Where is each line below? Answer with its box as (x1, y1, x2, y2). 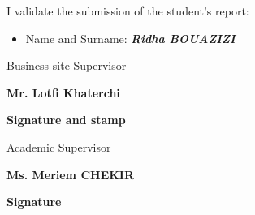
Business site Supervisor (6, 57, 127, 74)
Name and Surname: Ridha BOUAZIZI (25, 29, 236, 46)
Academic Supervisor (6, 138, 111, 155)
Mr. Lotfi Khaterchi (6, 84, 120, 101)
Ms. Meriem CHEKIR (6, 166, 135, 183)
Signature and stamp (6, 111, 126, 128)
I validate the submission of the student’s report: (6, 2, 249, 19)
